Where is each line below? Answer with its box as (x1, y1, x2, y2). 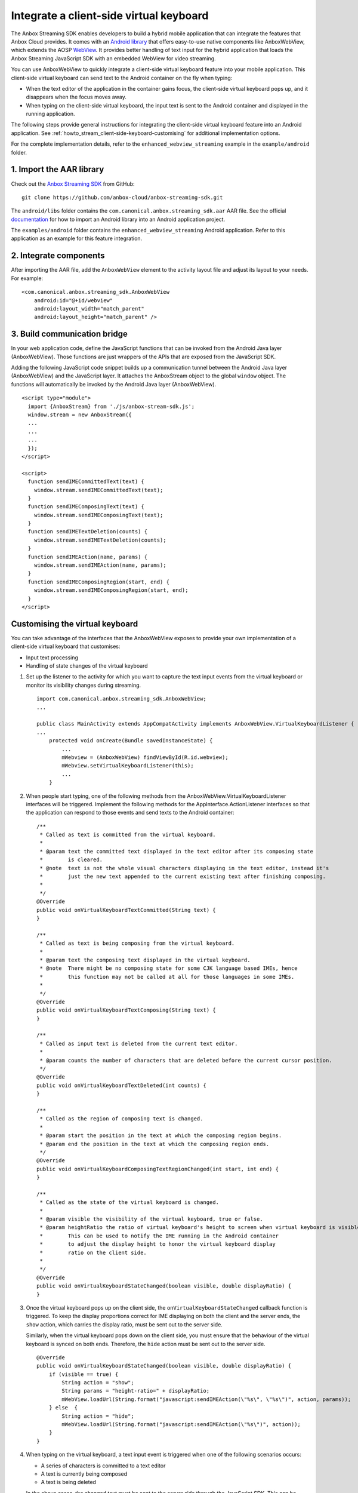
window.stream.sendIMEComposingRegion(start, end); (33, 587, 189, 594)
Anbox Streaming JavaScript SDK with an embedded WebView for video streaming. (11, 54, 216, 62)
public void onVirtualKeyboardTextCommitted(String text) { (36, 907, 216, 913)
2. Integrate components (11, 251, 105, 261)
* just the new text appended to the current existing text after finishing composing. (39, 873, 326, 880)
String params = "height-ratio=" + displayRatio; (61, 1387, 210, 1394)
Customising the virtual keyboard (11, 619, 138, 629)
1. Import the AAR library (11, 164, 104, 174)
